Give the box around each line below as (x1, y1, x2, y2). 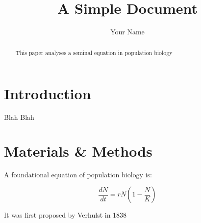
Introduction (4, 84, 91, 104)
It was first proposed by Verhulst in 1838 (4, 210, 127, 220)
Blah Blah (4, 112, 34, 122)
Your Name (110, 27, 145, 37)
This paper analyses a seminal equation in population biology (15, 48, 173, 56)
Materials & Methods (4, 140, 152, 161)
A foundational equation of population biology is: (4, 169, 152, 179)
